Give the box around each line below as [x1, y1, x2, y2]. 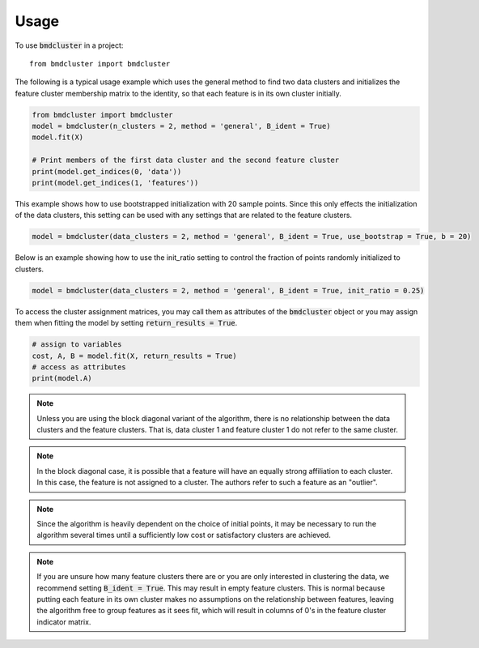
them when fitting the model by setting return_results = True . [15, 318, 238, 328]
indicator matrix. [36, 616, 91, 627]
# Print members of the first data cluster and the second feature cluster [32, 156, 340, 165]
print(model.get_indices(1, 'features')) [32, 178, 199, 188]
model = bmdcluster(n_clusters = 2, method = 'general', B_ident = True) [32, 122, 331, 131]
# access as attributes [32, 362, 127, 372]
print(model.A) [32, 373, 92, 383]
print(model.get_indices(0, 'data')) [32, 167, 182, 176]
